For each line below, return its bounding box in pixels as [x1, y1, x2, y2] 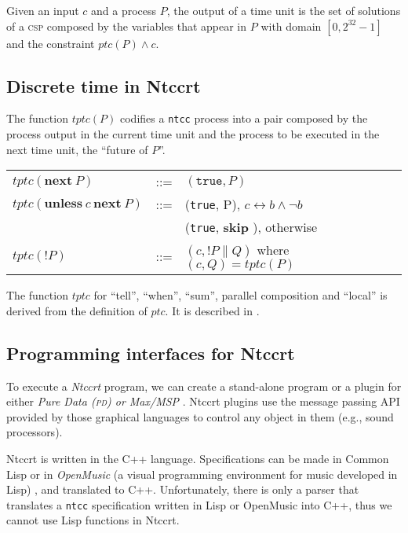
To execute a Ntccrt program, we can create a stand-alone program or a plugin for [6, 377, 402, 394]
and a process [91, 2, 157, 18]
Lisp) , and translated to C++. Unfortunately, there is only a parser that [6, 481, 359, 498]
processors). [6, 424, 63, 440]
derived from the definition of [6, 302, 148, 318]
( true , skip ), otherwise [184, 218, 318, 237]
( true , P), [184, 195, 241, 214]
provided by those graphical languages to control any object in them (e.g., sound [6, 408, 394, 425]
